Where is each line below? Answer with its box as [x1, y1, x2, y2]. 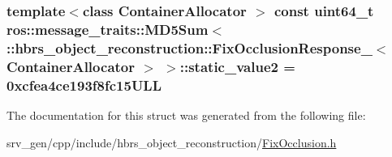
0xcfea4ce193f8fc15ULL [6, 74, 162, 95]
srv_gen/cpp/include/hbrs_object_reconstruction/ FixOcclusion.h [6, 134, 337, 151]
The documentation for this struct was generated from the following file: [6, 106, 366, 123]
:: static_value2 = [179, 56, 295, 76]
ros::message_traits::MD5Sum [6, 19, 209, 39]
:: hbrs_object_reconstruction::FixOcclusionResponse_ [6, 37, 373, 57]
